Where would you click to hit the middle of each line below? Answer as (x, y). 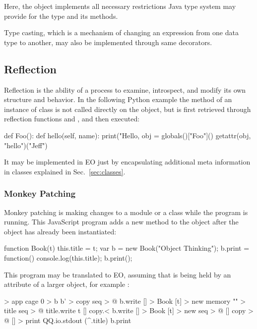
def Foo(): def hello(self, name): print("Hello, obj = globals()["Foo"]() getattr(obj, (128, 135)
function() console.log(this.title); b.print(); (68, 257)
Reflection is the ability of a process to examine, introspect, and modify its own (125, 89)
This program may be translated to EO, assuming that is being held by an (118, 274)
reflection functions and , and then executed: (72, 119)
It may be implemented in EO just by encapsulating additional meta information (127, 162)
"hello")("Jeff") (26, 145)
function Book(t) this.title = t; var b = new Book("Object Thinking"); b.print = (127, 248)
